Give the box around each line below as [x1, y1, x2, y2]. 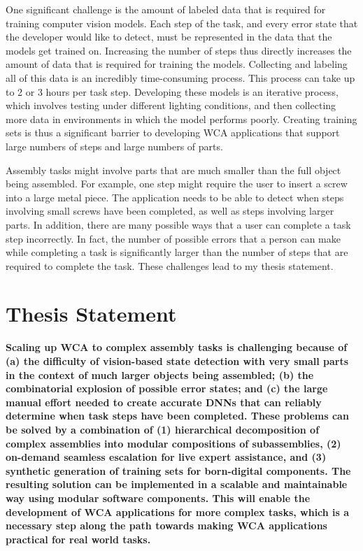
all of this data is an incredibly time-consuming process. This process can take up [6, 70, 355, 85]
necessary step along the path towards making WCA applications [6, 518, 327, 533]
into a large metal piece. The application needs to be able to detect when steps [6, 189, 344, 204]
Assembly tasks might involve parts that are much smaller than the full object [6, 162, 341, 177]
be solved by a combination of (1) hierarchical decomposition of [6, 422, 320, 436]
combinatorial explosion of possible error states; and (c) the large [6, 381, 328, 396]
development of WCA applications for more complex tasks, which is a [6, 504, 350, 519]
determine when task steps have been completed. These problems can [6, 408, 349, 423]
